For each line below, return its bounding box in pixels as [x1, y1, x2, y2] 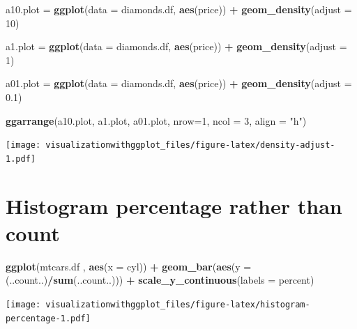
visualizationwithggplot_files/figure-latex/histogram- [45, 299, 310, 309]
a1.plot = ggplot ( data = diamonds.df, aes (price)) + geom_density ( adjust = [6, 39, 347, 54]
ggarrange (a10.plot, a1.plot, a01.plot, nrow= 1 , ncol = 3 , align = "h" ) [6, 113, 307, 128]
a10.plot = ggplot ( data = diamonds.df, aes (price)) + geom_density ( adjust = [6, 2, 352, 16]
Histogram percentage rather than [6, 191, 342, 220]
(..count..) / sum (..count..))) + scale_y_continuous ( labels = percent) [6, 273, 314, 287]
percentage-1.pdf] [6, 313, 91, 323]
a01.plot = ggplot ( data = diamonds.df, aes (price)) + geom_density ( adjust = [6, 76, 352, 91]
